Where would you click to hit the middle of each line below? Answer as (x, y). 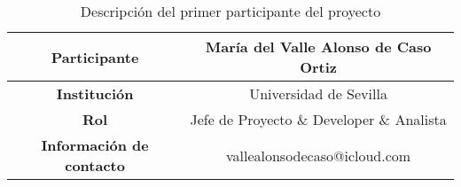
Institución (95, 93)
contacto (95, 165)
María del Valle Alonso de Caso (318, 47)
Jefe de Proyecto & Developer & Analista (318, 119)
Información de (95, 145)
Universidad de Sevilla (318, 93)
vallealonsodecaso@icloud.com (318, 155)
